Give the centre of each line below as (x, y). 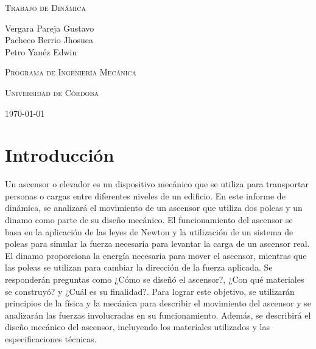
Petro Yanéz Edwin (41, 51)
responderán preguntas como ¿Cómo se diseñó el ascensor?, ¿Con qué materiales (155, 279)
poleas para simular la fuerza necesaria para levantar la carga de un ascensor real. (157, 244)
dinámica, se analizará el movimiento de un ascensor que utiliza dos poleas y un (154, 208)
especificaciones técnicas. (51, 339)
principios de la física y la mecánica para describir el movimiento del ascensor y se (158, 303)
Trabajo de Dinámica (46, 7)
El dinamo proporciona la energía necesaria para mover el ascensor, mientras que (156, 255)
